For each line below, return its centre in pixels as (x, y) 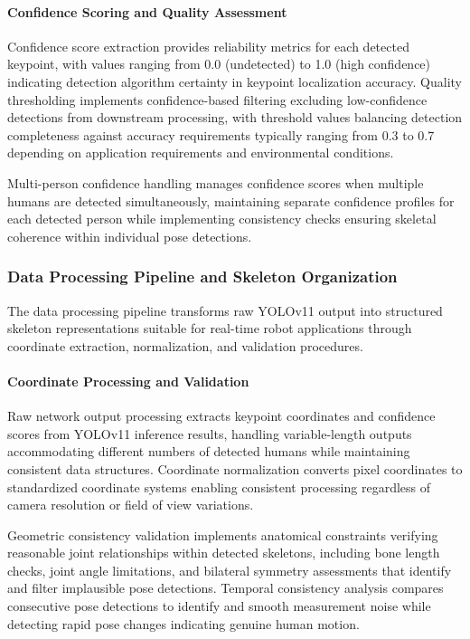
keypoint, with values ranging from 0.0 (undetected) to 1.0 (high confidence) (219, 64)
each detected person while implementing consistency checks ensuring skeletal (222, 219)
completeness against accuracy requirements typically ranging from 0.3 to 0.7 (221, 134)
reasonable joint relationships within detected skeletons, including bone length (224, 553)
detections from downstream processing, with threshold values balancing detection (235, 117)
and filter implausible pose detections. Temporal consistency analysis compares (226, 588)
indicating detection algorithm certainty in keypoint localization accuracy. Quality (235, 81)
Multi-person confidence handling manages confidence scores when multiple (216, 182)
